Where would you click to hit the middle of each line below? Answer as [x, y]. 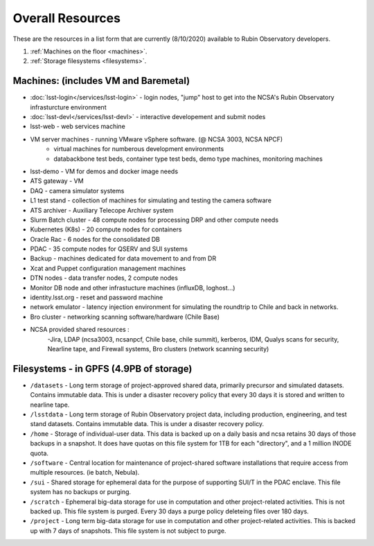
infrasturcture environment [68, 107]
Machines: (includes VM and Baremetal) [101, 81]
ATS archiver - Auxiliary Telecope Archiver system [102, 210]
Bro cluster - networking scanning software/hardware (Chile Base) [125, 317]
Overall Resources [67, 18]
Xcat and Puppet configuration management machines [108, 268]
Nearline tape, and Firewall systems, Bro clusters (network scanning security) [158, 349]
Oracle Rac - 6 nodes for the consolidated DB [95, 239]
